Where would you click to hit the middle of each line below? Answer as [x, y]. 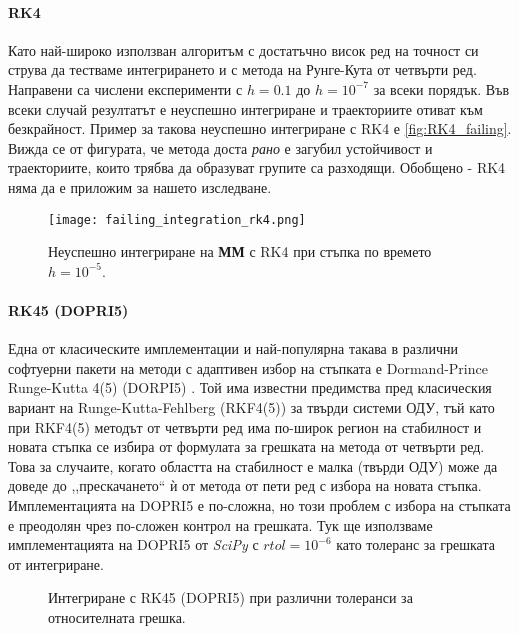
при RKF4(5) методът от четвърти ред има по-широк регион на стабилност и [245, 426]
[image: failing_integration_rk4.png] [177, 219]
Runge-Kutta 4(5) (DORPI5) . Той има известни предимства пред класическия [250, 387]
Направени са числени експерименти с [125, 88]
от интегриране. [56, 563]
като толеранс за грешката [415, 544]
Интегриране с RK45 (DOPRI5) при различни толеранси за [230, 597]
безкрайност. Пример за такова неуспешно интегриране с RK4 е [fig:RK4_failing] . [260, 128]
